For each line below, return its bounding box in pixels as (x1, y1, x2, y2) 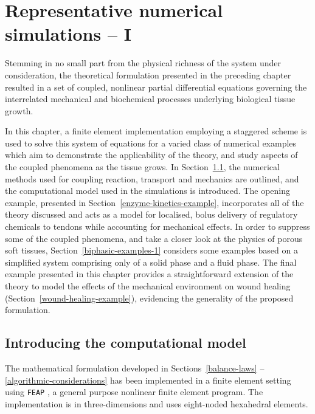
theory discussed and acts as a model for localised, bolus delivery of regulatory (5, 208, 298, 221)
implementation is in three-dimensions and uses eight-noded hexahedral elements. (5, 397, 308, 410)
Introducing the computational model (5, 333, 246, 352)
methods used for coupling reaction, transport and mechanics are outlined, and (5, 172, 299, 185)
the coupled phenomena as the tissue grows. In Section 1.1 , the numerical (5, 160, 280, 173)
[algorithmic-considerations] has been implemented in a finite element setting (5, 373, 291, 386)
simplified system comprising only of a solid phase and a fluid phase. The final (5, 255, 297, 268)
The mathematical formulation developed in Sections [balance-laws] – (5, 361, 265, 374)
